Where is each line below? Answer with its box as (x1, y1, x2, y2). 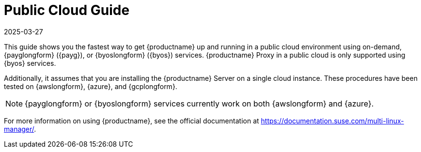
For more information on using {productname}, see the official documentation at (4, 116, 259, 125)
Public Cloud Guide (4, 2, 130, 18)
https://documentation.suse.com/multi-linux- (261, 116, 404, 125)
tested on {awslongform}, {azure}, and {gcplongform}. (4, 82, 177, 91)
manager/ (4, 124, 34, 133)
